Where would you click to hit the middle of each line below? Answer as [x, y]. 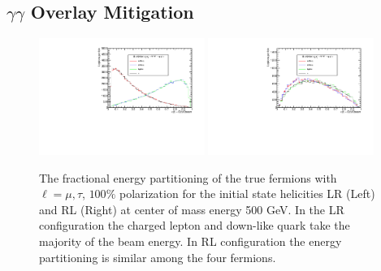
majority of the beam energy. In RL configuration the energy [190, 241]
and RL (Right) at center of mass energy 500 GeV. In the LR [192, 209]
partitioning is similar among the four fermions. [158, 257]
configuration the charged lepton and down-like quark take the [195, 225]
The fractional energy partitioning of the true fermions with [188, 177]
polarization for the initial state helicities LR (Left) [247, 194]
